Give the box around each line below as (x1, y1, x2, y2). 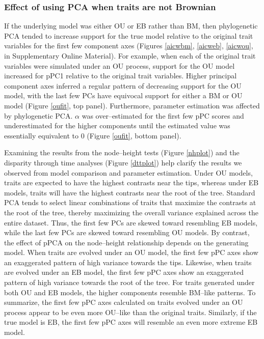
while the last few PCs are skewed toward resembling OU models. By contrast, (4, 227, 250, 238)
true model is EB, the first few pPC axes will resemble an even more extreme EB (4, 317, 258, 327)
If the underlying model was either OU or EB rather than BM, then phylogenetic (4, 20, 258, 31)
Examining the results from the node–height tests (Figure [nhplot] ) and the (4, 147, 240, 158)
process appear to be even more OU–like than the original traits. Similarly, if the (4, 306, 257, 317)
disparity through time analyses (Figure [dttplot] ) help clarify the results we (4, 157, 242, 167)
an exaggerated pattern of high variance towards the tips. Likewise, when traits (4, 257, 252, 267)
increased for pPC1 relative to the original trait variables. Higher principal (4, 70, 237, 81)
